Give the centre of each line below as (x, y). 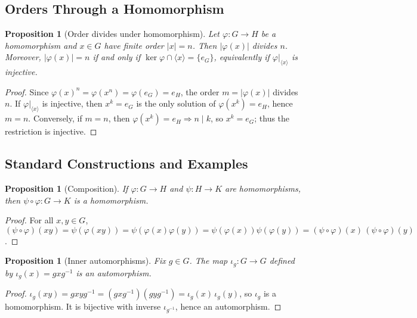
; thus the (272, 118)
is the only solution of (176, 103)
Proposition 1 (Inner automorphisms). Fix (85, 261)
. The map (208, 261)
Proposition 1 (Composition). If (67, 188)
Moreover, (23, 57)
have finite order (134, 45)
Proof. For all (29, 220)
